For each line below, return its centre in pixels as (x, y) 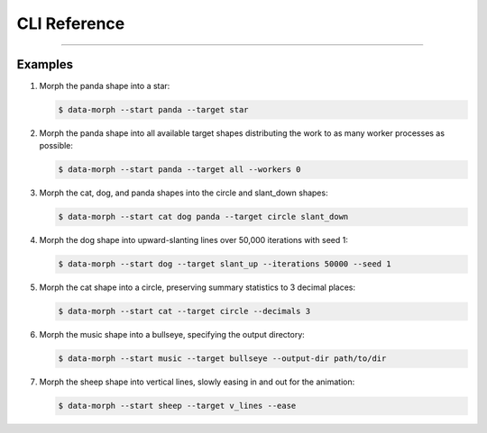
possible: (56, 146)
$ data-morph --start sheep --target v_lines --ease (177, 406)
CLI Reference (71, 23)
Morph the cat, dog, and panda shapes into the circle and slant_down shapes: (184, 193)
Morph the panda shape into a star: (105, 86)
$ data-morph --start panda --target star (153, 110)
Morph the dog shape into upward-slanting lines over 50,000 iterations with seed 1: (194, 240)
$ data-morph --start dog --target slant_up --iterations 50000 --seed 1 (225, 264)
